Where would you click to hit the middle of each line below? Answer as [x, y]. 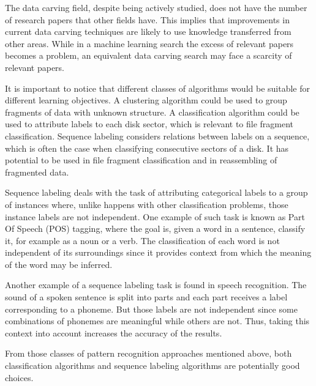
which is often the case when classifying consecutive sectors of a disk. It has [147, 148]
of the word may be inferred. [59, 264]
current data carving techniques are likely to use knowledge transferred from [148, 32]
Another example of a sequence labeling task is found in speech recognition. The [156, 285]
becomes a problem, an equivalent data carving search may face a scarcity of [149, 55]
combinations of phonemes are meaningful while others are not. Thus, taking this [157, 321]
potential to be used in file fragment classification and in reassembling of [141, 160]
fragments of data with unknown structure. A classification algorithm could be [152, 112]
